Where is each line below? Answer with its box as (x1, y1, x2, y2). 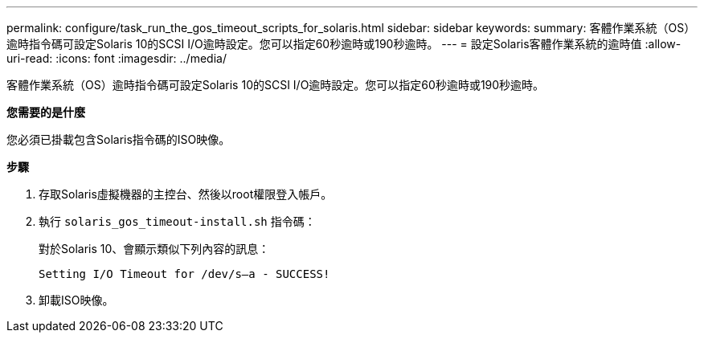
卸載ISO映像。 (39, 293, 114, 307)
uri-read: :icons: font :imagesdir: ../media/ (6, 51, 227, 65)
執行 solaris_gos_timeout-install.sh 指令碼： (39, 214, 316, 228)
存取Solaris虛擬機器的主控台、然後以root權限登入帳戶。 (39, 187, 333, 201)
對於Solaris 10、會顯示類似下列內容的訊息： (39, 242, 270, 255)
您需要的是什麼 (6, 105, 85, 119)
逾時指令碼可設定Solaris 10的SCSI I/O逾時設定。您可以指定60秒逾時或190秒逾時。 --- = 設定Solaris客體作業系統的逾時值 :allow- (6, 37, 681, 51)
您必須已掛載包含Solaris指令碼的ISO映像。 (6, 133, 231, 146)
